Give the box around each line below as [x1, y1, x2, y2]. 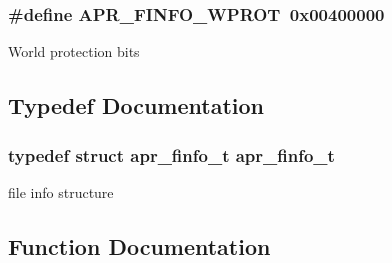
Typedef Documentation [8, 90, 264, 121]
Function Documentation [8, 230, 271, 261]
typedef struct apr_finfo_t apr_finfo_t [8, 142, 335, 167]
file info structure [8, 181, 114, 202]
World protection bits [8, 41, 140, 62]
